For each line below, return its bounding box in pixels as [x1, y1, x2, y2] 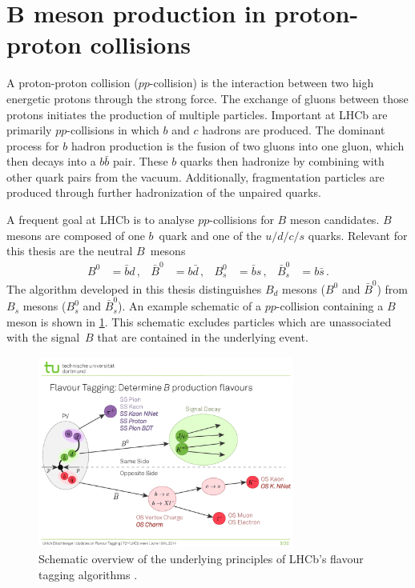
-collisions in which [66, 122, 159, 138]
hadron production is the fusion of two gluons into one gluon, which [71, 137, 405, 154]
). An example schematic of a [118, 298, 261, 314]
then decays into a [6, 153, 96, 170]
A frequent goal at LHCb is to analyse [6, 211, 195, 228]
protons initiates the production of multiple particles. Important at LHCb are [6, 106, 388, 122]
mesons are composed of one [6, 226, 145, 243]
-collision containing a [276, 298, 384, 314]
